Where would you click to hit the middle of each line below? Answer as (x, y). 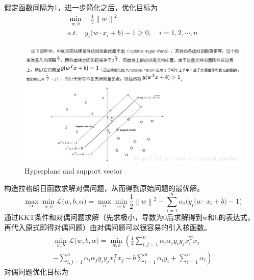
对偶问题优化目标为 (36, 271)
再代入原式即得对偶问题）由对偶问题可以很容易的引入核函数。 (108, 227)
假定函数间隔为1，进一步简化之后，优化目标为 (81, 7)
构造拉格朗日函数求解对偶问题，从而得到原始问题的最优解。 (104, 188)
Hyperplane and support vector (73, 170)
